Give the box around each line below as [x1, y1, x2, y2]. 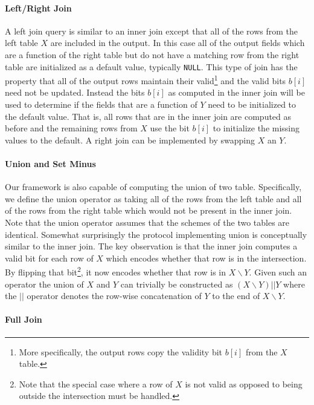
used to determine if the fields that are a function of [5, 98, 197, 111]
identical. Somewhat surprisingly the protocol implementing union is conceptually [5, 228, 307, 240]
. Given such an [249, 266, 307, 278]
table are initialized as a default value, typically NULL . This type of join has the [5, 60, 298, 73]
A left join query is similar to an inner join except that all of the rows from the [5, 24, 298, 37]
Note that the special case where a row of [19, 377, 173, 390]
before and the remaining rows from [5, 122, 138, 134]
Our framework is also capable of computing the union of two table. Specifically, [5, 180, 302, 193]
